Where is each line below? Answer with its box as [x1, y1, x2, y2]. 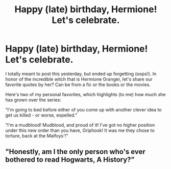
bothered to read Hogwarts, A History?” [5, 155, 135, 164]
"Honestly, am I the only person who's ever [5, 148, 145, 156]
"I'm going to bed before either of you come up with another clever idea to [5, 106, 162, 112]
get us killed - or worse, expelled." [5, 112, 78, 118]
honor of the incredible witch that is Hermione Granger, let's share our [5, 76, 153, 82]
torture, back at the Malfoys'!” [5, 132, 68, 138]
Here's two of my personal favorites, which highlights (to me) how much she [5, 91, 166, 97]
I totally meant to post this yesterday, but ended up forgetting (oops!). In [5, 70, 157, 77]
